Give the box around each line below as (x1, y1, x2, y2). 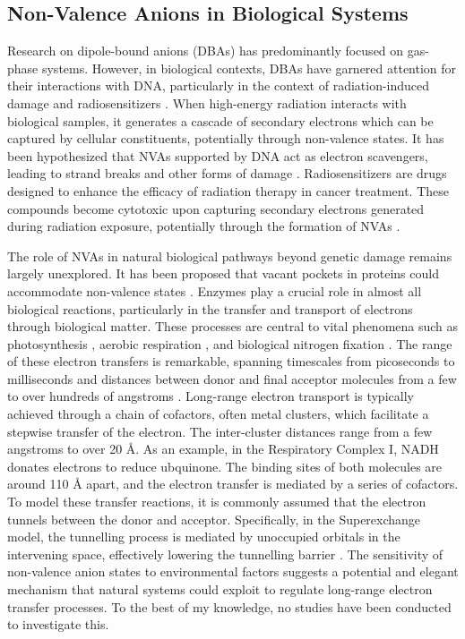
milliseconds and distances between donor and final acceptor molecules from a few (7, 369, 457, 388)
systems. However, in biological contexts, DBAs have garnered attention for (41, 58, 457, 77)
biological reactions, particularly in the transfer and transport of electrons (7, 299, 413, 318)
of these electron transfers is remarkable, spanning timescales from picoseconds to (7, 352, 455, 371)
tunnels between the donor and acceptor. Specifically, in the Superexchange (7, 509, 421, 528)
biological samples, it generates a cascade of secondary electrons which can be (7, 111, 434, 130)
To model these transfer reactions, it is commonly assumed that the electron (7, 492, 426, 511)
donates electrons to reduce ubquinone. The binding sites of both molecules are (7, 456, 443, 475)
